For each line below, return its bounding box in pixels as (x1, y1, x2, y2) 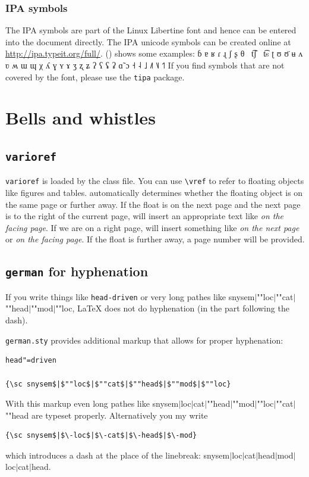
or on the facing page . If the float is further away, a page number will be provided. (5, 233, 305, 245)
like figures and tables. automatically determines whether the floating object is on (5, 186, 303, 199)
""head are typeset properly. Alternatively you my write (5, 409, 208, 421)
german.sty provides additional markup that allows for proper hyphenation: (5, 333, 283, 346)
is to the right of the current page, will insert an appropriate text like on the (5, 210, 284, 222)
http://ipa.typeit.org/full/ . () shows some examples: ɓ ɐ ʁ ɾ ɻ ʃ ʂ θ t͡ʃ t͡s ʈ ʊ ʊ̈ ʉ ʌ (5, 47, 303, 60)
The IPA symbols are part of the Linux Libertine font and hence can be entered (5, 24, 297, 36)
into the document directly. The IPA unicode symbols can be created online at (5, 35, 291, 48)
